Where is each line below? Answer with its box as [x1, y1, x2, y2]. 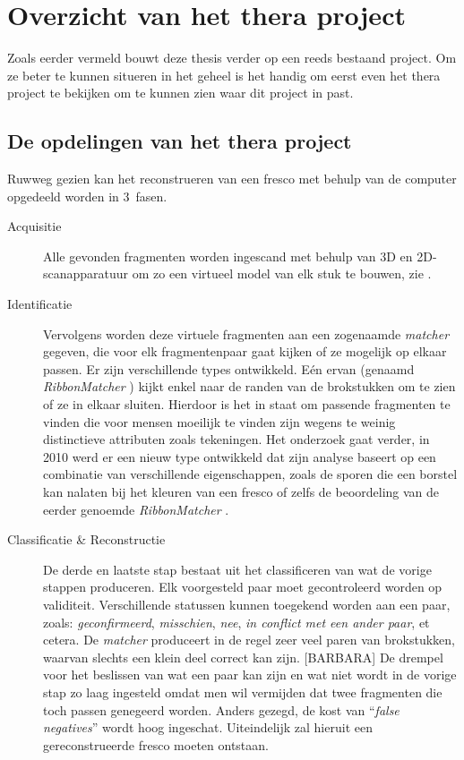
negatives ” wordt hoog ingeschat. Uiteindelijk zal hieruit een [43, 718, 373, 737]
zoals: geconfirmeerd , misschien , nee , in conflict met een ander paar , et [43, 612, 430, 631]
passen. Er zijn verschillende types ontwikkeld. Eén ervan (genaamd [43, 359, 415, 378]
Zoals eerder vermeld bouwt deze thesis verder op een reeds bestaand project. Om [7, 48, 457, 67]
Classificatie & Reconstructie [7, 530, 166, 549]
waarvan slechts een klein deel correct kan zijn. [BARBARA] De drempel [43, 647, 443, 666]
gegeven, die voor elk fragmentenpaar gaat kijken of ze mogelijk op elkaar [43, 342, 447, 361]
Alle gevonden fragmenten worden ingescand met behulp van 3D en [43, 246, 413, 265]
